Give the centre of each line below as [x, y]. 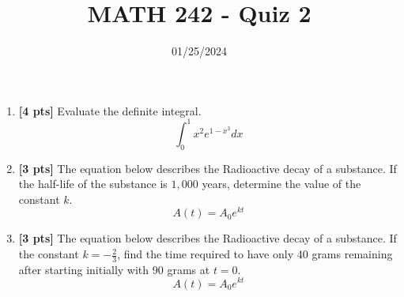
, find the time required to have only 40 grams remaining [255, 254]
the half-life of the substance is [93, 184]
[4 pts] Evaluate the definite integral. [110, 110]
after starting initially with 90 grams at [114, 269]
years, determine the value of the [281, 184]
